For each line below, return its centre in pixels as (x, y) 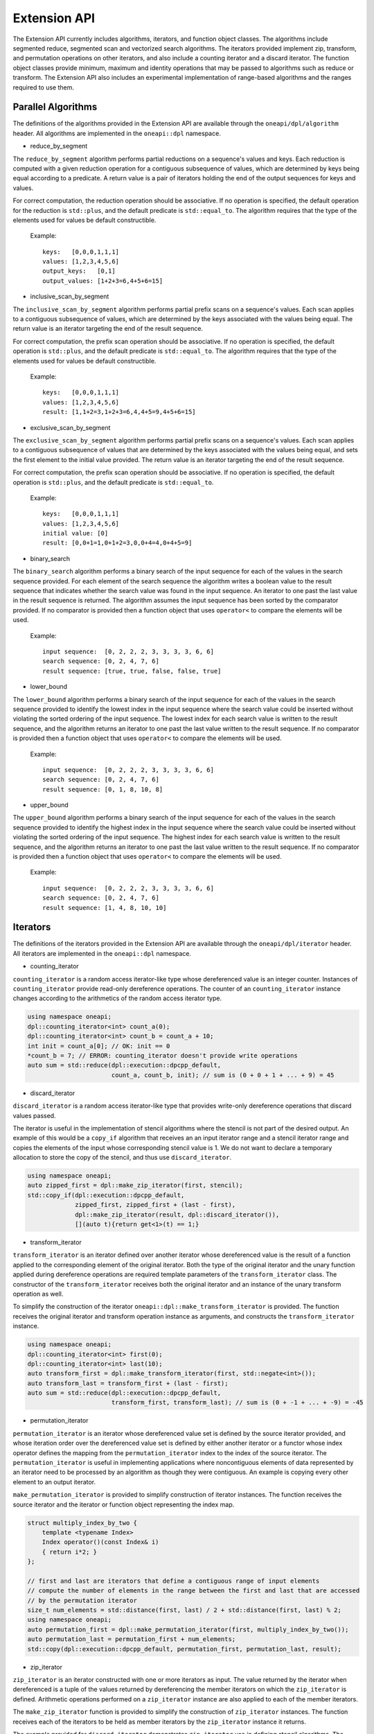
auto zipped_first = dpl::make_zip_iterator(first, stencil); (135, 1185)
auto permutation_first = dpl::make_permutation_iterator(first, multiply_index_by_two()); (188, 1629)
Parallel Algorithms (55, 107)
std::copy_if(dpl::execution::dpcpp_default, (106, 1195)
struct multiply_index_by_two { (82, 1523)
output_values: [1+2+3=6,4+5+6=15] (103, 281)
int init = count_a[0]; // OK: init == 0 (99, 1046)
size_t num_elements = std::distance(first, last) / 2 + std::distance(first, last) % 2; (185, 1610)
